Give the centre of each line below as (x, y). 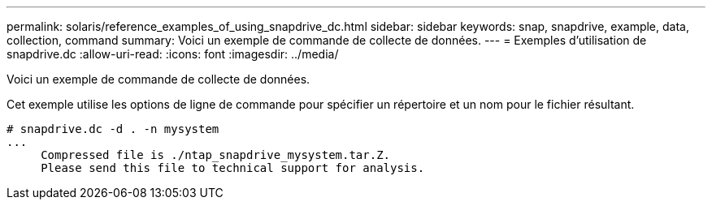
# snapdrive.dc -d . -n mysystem (113, 129)
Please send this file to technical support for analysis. (233, 168)
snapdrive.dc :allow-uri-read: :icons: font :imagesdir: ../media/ (173, 54)
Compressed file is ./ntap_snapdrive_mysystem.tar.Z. (216, 155)
